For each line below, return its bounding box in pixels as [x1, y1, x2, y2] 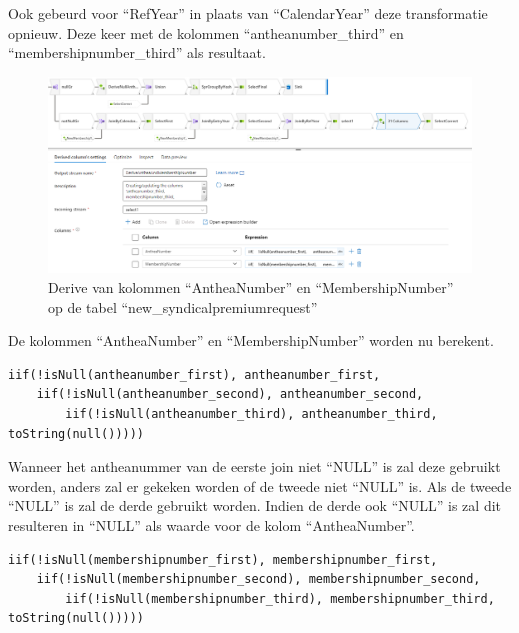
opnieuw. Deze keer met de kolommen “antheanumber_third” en [8, 22, 404, 43]
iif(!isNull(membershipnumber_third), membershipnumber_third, [65, 591, 495, 606]
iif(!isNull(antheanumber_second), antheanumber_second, [36, 387, 424, 402]
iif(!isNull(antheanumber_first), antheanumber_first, [8, 367, 381, 382]
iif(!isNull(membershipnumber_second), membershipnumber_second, [36, 572, 481, 587]
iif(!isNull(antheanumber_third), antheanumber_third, [65, 407, 438, 422]
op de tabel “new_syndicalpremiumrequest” [48, 296, 318, 317]
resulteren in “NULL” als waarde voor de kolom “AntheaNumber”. [8, 514, 415, 535]
